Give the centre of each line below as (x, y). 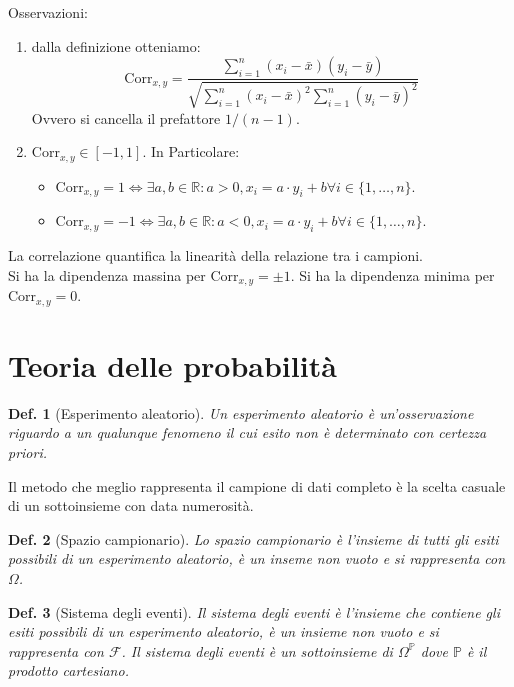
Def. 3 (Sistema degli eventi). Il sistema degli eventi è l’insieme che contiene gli (254, 611)
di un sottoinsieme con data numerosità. (131, 505)
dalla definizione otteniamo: (116, 45)
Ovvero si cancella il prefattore (126, 117)
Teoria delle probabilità (172, 364)
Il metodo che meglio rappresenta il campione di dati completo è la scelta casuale (257, 485)
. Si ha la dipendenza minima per (392, 274)
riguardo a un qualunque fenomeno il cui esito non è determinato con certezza (247, 432)
